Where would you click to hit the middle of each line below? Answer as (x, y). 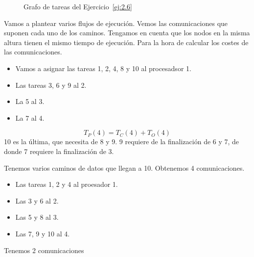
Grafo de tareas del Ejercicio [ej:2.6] (78, 6)
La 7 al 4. (30, 117)
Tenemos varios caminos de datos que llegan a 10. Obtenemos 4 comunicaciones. (124, 167)
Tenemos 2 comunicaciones (44, 250)
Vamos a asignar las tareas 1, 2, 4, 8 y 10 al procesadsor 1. (103, 68)
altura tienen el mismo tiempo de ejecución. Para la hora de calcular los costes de (126, 42)
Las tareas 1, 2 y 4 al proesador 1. (67, 184)
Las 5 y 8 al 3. (37, 217)
